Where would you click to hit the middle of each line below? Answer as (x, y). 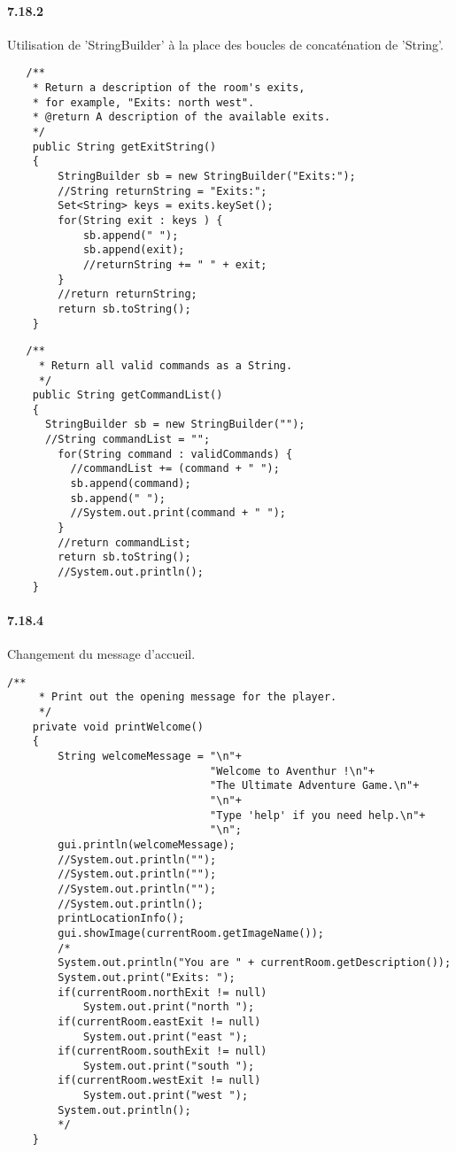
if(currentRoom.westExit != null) (159, 1081)
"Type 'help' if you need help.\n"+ (318, 815)
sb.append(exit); (134, 250)
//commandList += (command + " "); (175, 469)
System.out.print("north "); (169, 1007)
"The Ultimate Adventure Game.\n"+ (315, 786)
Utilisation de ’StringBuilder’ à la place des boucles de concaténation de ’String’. (225, 44)
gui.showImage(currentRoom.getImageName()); (191, 933)
